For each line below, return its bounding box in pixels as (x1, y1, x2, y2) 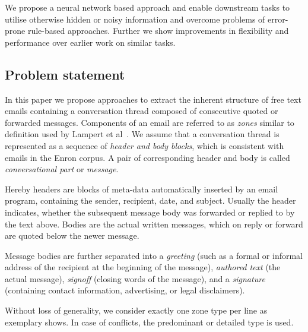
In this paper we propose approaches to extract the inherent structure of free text (5, 93, 301, 105)
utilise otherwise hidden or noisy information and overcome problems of (5, 12, 265, 25)
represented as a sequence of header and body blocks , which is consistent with (5, 139, 284, 151)
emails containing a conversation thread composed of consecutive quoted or (5, 105, 278, 117)
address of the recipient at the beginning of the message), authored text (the (5, 261, 281, 273)
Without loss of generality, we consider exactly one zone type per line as (5, 304, 268, 317)
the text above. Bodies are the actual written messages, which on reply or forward (5, 217, 303, 230)
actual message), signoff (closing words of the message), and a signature (5, 272, 265, 284)
